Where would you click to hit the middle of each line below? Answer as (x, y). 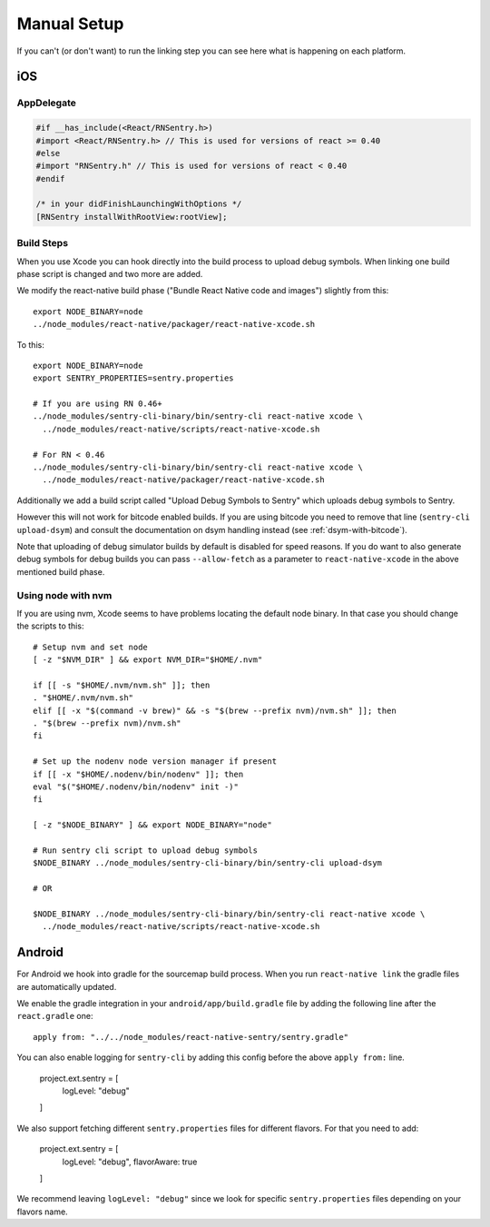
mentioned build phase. (61, 571)
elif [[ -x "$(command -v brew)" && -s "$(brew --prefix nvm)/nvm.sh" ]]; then (215, 710)
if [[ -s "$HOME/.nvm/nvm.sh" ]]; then (122, 685)
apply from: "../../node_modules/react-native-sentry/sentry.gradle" (191, 1037)
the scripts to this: (50, 626)
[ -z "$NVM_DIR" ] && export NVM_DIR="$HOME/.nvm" (148, 660)
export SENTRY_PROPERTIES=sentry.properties (134, 378)
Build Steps (42, 243)
